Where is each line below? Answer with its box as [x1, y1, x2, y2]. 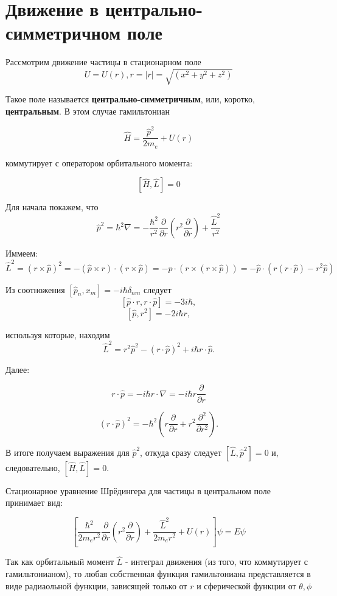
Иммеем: [5, 247, 38, 260]
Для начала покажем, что [5, 200, 99, 213]
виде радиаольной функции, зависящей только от [5, 579, 187, 592]
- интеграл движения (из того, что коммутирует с [125, 555, 308, 568]
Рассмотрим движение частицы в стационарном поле [5, 55, 201, 68]
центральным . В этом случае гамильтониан [5, 105, 170, 118]
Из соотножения [5, 283, 65, 296]
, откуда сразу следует [140, 445, 222, 458]
